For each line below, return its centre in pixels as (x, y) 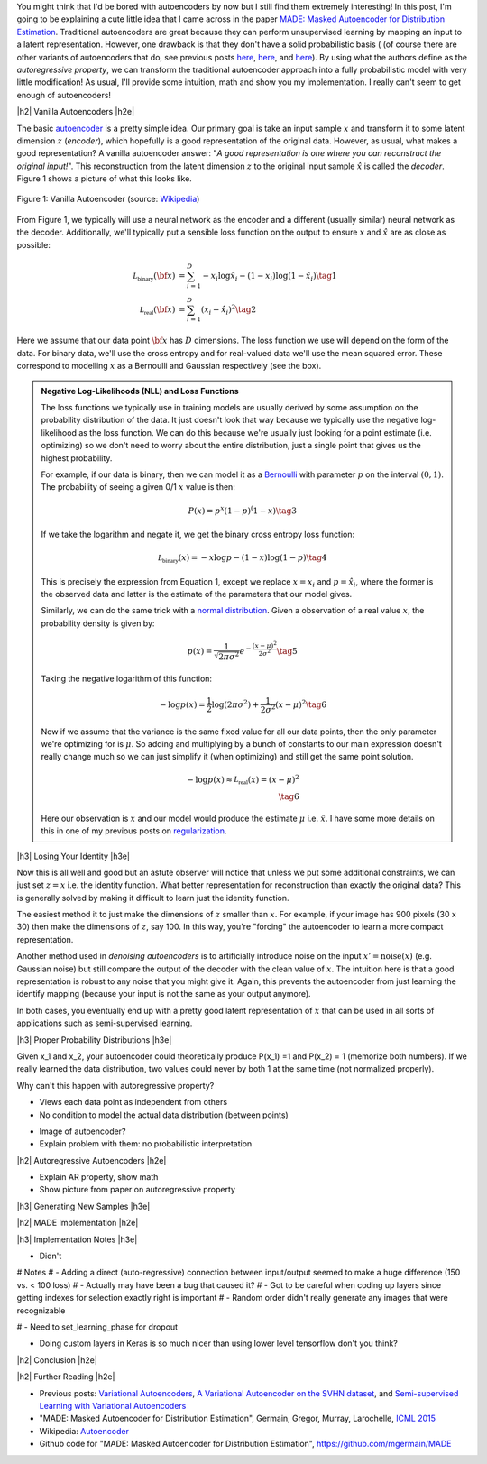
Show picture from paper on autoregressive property (138, 1190)
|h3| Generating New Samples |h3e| (83, 1206)
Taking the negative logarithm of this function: (126, 678)
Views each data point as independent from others (133, 1102)
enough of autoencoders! (64, 95)
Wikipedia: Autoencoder (84, 1431)
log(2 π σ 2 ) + (235, 704)
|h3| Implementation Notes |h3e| (77, 1239)
